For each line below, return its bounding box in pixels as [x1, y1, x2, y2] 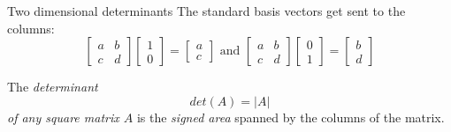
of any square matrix [7, 107, 119, 126]
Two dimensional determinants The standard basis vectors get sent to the [7, 2, 406, 19]
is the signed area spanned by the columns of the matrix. [136, 107, 445, 126]
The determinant [7, 77, 98, 96]
